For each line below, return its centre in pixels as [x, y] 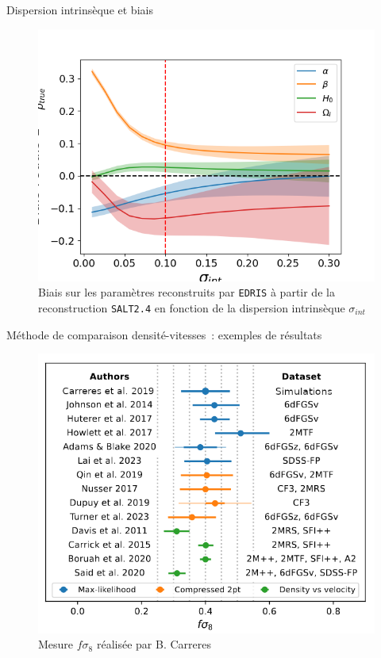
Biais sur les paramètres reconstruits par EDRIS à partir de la [187, 292]
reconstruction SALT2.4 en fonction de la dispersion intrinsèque [192, 307]
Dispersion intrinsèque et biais [80, 10]
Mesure [56, 644]
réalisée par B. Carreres [154, 644]
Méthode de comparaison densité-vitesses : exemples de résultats [164, 334]
